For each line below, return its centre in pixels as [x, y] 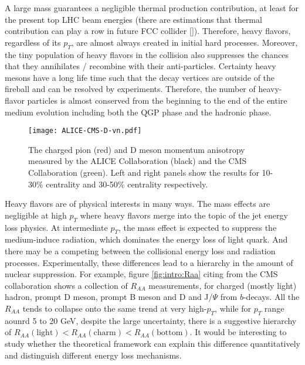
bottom [170, 333]
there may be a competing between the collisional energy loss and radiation [140, 250]
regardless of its [33, 42]
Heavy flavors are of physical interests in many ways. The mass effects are [138, 204]
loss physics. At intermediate [56, 227]
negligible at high [36, 215]
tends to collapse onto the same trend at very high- [115, 308]
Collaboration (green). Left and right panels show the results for [144, 172]
